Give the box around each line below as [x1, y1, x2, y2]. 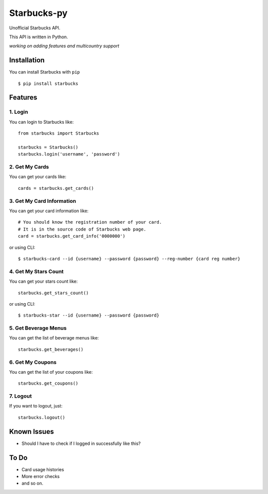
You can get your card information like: [9, 208, 89, 214]
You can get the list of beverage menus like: [9, 335, 99, 341]
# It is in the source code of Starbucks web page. [18, 226, 146, 232]
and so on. [21, 480, 44, 487]
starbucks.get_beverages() [18, 346, 84, 352]
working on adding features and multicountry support [9, 43, 120, 49]
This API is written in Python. [9, 34, 68, 40]
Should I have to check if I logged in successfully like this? [21, 440, 141, 446]
